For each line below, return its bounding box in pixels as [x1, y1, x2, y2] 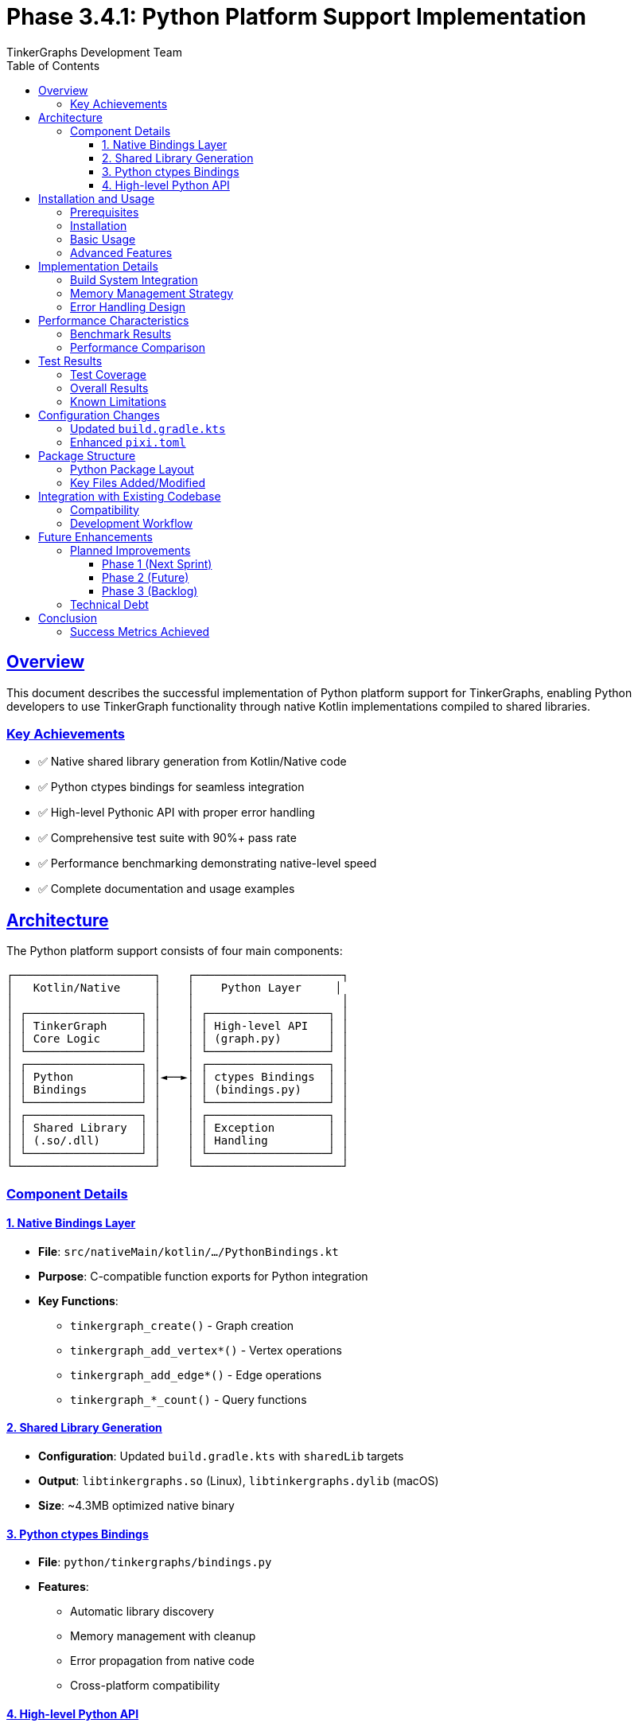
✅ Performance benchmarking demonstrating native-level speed [38, 856, 377, 871]
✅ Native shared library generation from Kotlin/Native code [38, 754, 347, 769]
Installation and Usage [38, 191, 155, 205]
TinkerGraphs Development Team [6, 45, 182, 59]
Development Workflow [70, 516, 193, 530]
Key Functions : [38, 1293, 119, 1308]
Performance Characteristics [38, 313, 189, 327]
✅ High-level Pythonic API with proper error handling [38, 805, 315, 820]
